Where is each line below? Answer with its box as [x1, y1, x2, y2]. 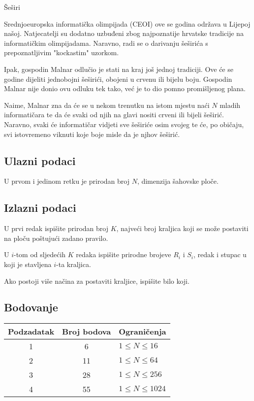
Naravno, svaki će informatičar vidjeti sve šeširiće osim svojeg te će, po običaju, [4, 119, 244, 129]
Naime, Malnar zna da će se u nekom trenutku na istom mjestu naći [4, 100, 210, 110]
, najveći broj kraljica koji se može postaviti [116, 223, 249, 234]
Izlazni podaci [4, 200, 76, 215]
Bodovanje [4, 300, 58, 315]
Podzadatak [8, 326, 55, 337]
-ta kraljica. [56, 259, 91, 269]
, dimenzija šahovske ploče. [137, 176, 219, 186]
